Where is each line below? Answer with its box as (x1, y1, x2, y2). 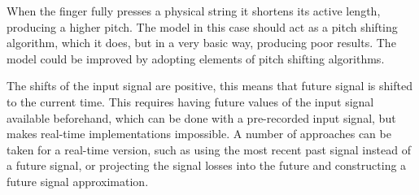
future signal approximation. (7, 172, 149, 189)
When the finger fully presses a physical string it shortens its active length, (7, 2, 381, 19)
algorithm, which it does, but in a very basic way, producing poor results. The (7, 34, 396, 51)
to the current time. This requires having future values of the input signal (7, 93, 374, 110)
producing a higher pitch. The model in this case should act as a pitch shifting (7, 18, 398, 35)
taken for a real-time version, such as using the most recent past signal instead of (7, 141, 411, 158)
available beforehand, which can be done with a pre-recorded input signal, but (7, 109, 396, 126)
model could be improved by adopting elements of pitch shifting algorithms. (7, 50, 385, 67)
